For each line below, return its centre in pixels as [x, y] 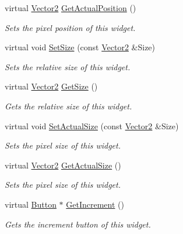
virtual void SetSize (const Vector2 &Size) [80, 47]
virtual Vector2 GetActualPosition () [71, 8]
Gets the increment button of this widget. [78, 224]
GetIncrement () [95, 204]
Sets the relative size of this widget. [68, 66]
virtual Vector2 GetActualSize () [63, 165]
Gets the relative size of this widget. [68, 106]
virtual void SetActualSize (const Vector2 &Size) [92, 125]
